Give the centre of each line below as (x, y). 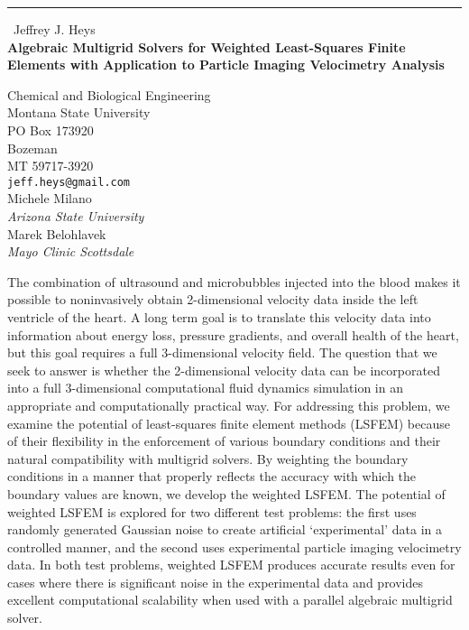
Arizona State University (76, 216)
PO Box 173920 (51, 130)
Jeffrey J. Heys (55, 29)
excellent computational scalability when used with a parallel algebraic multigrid (230, 600)
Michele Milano (50, 198)
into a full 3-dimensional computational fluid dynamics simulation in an (205, 388)
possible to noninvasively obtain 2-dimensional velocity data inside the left (213, 299)
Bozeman (32, 148)
